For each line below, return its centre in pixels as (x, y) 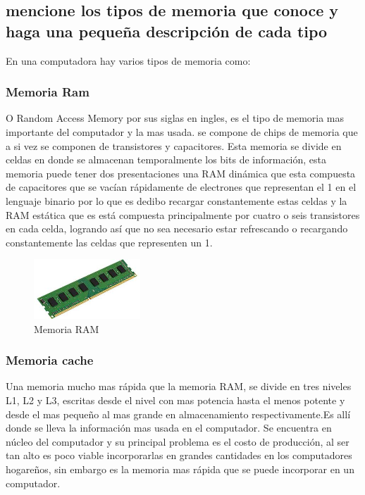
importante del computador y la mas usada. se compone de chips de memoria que (182, 132)
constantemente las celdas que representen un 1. (109, 242)
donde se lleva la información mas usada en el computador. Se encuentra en (169, 428)
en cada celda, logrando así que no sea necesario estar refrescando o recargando (177, 228)
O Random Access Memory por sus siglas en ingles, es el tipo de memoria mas (175, 118)
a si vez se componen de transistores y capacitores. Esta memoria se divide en (174, 145)
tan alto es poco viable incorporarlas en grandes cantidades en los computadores (179, 455)
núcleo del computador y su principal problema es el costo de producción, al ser (178, 441)
